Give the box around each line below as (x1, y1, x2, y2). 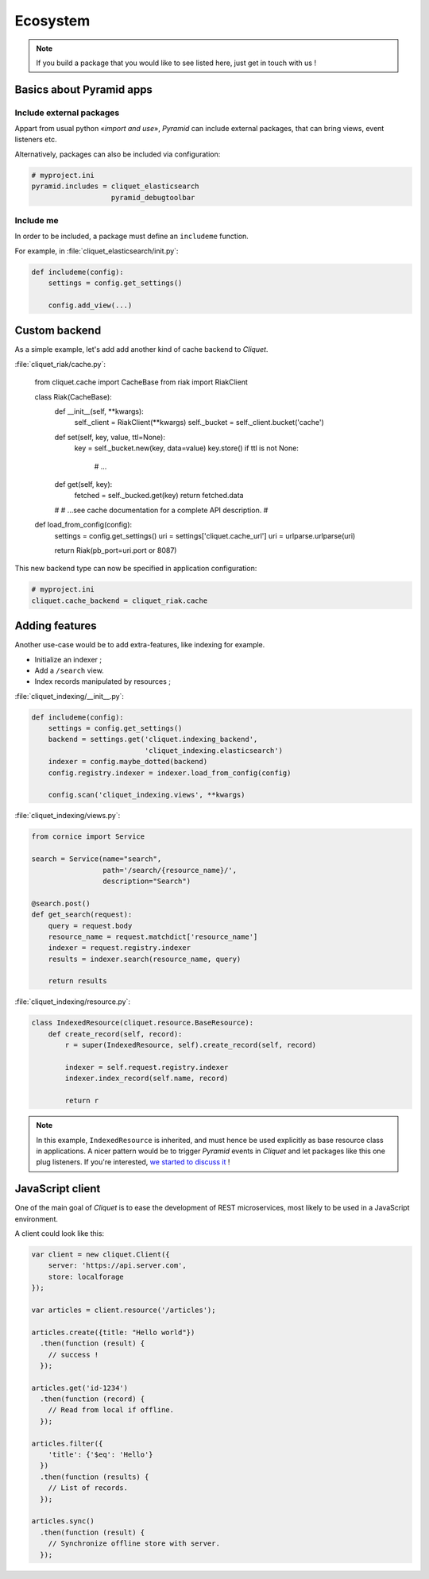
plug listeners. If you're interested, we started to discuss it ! (36, 1157, 230, 1167)
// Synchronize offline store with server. (48, 1539, 220, 1548)
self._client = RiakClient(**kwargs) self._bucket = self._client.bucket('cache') (74, 418, 325, 427)
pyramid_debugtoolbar (110, 193, 195, 202)
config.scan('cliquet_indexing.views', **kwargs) (48, 790, 245, 800)
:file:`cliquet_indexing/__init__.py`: (14, 691, 125, 701)
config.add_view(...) (48, 300, 133, 310)
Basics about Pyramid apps (14, 83, 153, 96)
